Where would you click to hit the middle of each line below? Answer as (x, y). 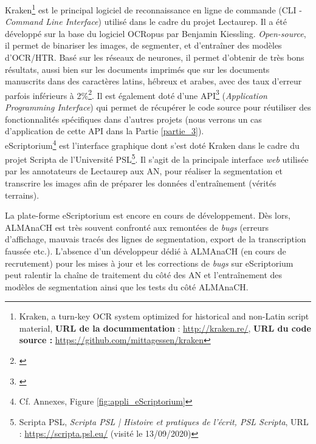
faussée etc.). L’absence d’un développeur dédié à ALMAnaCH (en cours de (146, 251)
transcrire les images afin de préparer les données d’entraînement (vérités (141, 183)
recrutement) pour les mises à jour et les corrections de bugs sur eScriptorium (149, 263)
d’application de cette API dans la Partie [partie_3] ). (105, 131)
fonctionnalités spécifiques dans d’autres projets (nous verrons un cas (133, 119)
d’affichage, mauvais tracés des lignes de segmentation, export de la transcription (156, 239)
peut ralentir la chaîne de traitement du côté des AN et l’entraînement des (144, 275)
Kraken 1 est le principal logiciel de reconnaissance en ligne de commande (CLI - (153, 9)
